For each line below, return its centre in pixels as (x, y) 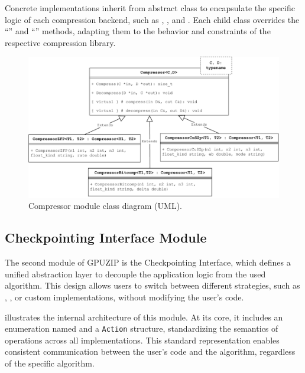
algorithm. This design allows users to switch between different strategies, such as (152, 285)
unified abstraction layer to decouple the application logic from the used (135, 274)
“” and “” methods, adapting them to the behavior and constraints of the (138, 31)
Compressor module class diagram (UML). (105, 206)
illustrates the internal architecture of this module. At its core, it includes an (144, 317)
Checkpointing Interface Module (106, 238)
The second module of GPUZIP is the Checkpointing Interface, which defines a (148, 262)
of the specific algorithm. (50, 363)
